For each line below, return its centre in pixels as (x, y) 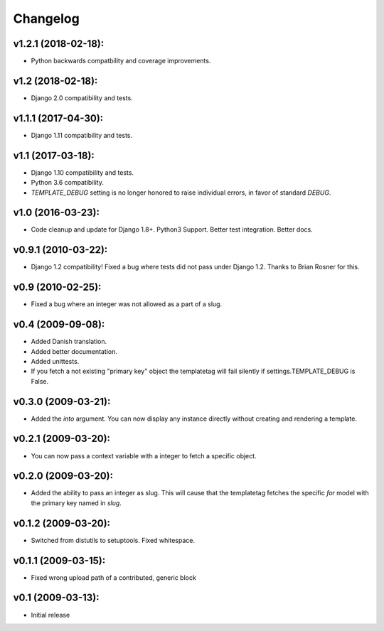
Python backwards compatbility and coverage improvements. (121, 61)
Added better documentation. (74, 351)
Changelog (46, 18)
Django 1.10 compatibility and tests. (82, 172)
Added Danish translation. (69, 342)
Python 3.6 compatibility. (68, 183)
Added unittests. (55, 361)
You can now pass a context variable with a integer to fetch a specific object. (144, 455)
